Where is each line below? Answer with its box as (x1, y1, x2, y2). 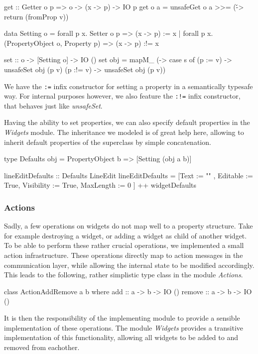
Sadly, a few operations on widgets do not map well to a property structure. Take (4, 221, 253, 231)
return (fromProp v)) (4, 11, 69, 21)
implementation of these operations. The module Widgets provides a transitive (4, 322, 244, 333)
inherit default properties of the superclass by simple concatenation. (4, 136, 211, 147)
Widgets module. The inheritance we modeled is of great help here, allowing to (4, 127, 244, 137)
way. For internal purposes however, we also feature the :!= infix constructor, (4, 91, 241, 101)
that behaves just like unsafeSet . (4, 100, 103, 111)
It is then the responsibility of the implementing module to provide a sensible (4, 313, 240, 323)
